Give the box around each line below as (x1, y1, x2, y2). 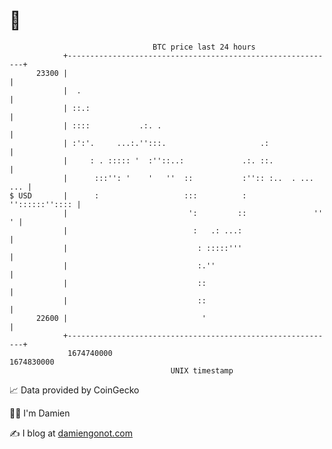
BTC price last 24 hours (152, 42, 256, 52)
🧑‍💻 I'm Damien (9, 407, 71, 419)
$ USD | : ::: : (9, 190, 247, 201)
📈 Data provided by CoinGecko (9, 384, 140, 396)
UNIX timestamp (170, 365, 234, 376)
